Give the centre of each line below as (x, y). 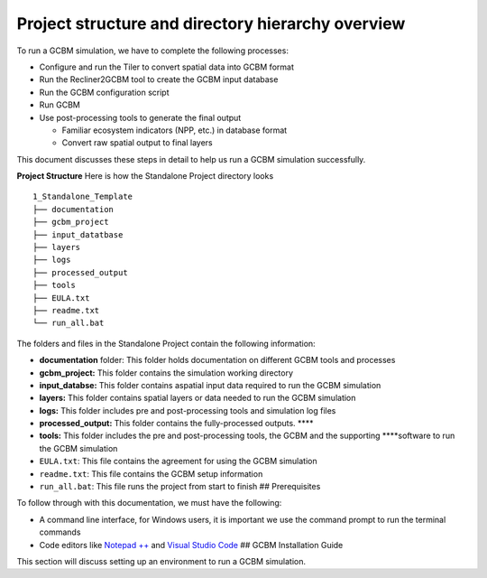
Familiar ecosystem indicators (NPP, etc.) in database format (175, 130)
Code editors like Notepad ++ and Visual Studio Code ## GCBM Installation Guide (191, 545)
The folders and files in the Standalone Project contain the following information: (166, 343)
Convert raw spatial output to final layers (137, 143)
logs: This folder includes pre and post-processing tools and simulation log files (188, 410)
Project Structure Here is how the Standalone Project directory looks (145, 176)
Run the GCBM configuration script (105, 92)
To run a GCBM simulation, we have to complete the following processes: (152, 51)
